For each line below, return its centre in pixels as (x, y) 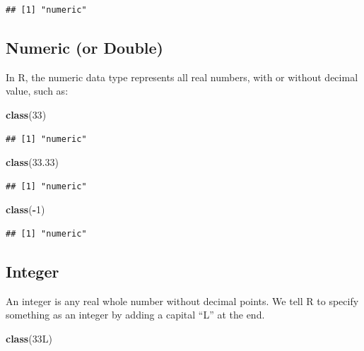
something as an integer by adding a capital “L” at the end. (135, 315)
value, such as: (37, 91)
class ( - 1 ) (25, 209)
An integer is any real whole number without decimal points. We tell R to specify (182, 301)
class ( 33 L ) (29, 338)
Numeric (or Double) (84, 47)
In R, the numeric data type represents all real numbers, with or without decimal (182, 77)
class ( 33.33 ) (32, 162)
